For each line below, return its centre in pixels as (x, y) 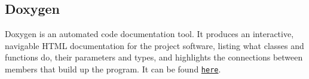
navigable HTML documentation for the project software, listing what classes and (154, 45)
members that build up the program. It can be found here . (113, 69)
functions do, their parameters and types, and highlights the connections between (154, 57)
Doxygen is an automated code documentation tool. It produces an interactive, (149, 34)
